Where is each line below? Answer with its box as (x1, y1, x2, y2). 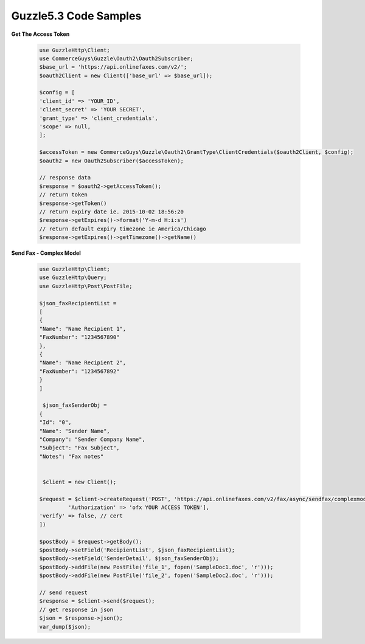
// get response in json (39, 606, 114, 613)
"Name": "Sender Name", (39, 428, 111, 434)
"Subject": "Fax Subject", (39, 445, 120, 451)
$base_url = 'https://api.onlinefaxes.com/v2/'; (39, 64, 187, 71)
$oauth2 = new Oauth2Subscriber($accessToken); (39, 157, 184, 164)
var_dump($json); (39, 623, 91, 630)
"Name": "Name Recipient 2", (39, 359, 127, 366)
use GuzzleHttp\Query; (39, 274, 107, 281)
